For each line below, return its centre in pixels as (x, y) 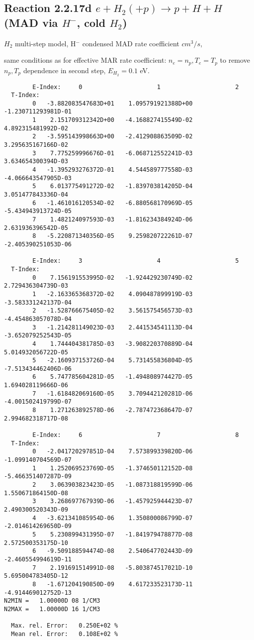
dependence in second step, (64, 70)
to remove (235, 60)
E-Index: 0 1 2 (136, 87)
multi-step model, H (45, 43)
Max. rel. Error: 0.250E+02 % (65, 626)
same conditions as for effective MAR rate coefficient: (85, 60)
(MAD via (31, 22)
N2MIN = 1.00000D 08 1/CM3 (52, 601)
